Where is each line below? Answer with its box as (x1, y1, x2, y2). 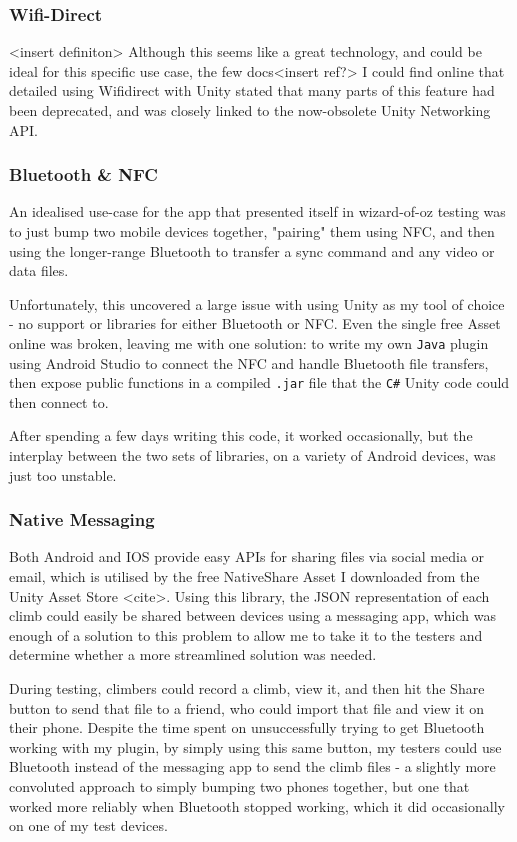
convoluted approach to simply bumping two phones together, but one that (9, 776, 470, 796)
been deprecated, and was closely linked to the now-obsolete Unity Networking (9, 100, 491, 120)
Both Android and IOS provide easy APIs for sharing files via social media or (9, 546, 485, 567)
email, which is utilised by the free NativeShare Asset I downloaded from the (9, 566, 480, 587)
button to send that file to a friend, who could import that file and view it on (9, 697, 485, 718)
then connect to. (9, 391, 109, 412)
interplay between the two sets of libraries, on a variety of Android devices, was (9, 445, 496, 466)
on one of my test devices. (9, 815, 168, 836)
